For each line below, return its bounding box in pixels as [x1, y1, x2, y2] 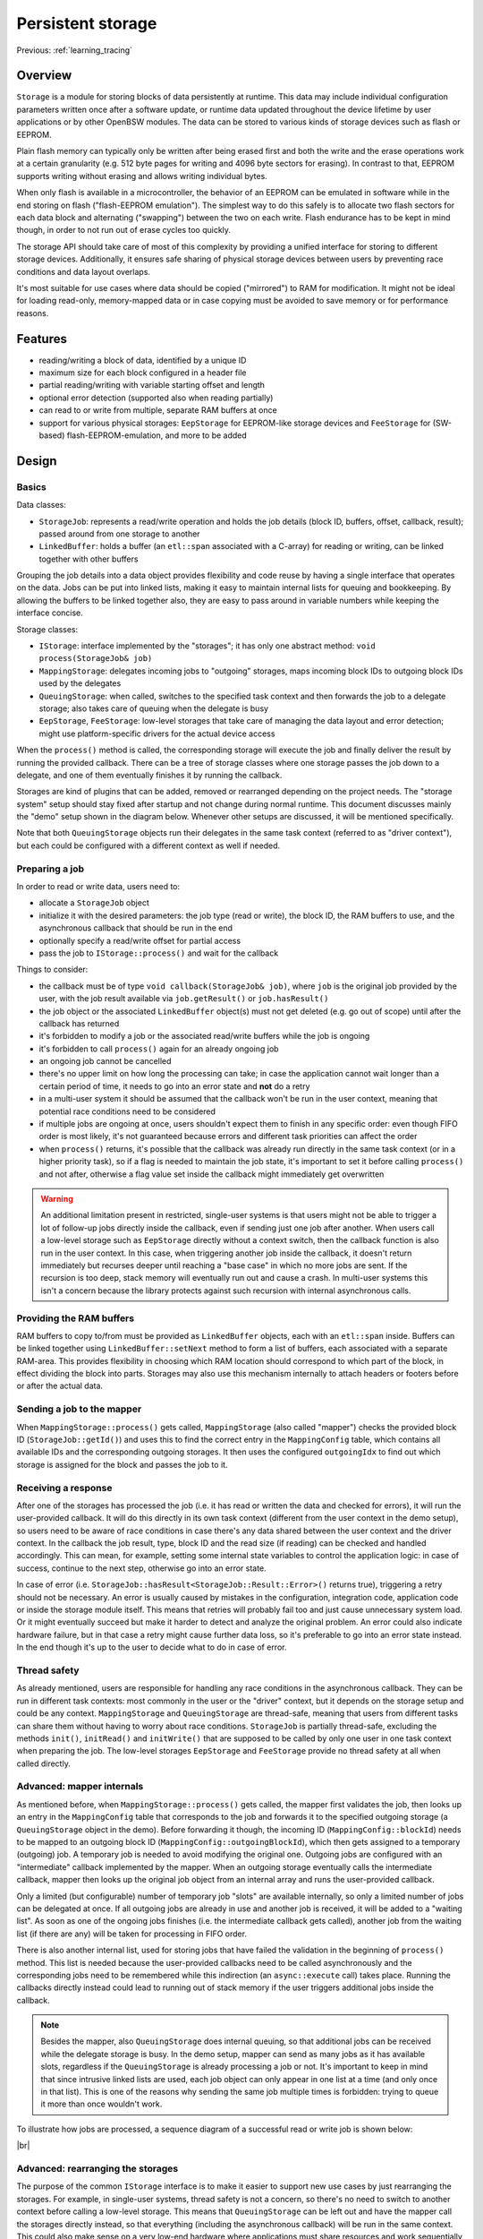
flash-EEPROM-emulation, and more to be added [66, 430, 248, 441]
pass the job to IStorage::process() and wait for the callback [38, 948, 279, 958]
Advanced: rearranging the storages [16, 2162, 179, 2175]
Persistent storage [16, 13, 157, 33]
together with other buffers [38, 553, 139, 564]
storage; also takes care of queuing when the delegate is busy [38, 703, 268, 714]
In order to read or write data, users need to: [16, 881, 181, 892]
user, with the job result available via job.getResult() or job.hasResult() [38, 993, 329, 1004]
